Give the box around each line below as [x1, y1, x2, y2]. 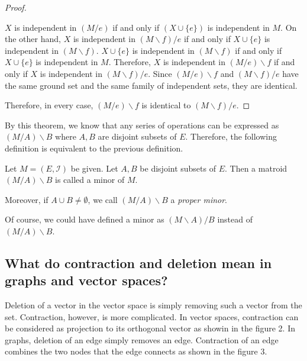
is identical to [141, 99, 191, 111]
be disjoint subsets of [140, 162, 216, 174]
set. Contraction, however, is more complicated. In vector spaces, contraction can [5, 310, 299, 323]
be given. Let [70, 162, 118, 174]
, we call [88, 193, 118, 205]
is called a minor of [55, 173, 125, 186]
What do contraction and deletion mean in [5, 253, 272, 272]
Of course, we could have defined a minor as [5, 213, 164, 225]
